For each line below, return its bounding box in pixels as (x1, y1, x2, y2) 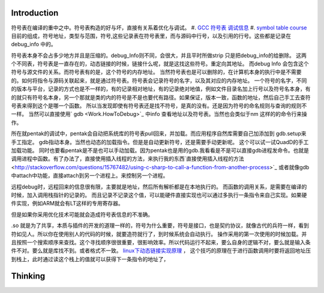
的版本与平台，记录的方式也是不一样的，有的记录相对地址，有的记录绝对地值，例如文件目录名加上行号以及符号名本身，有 (11, 85, 311, 92)
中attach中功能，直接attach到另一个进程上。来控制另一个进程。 (11, 172, 169, 180)
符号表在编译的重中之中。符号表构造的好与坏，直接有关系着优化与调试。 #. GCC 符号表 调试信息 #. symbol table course (11, 24, 307, 31)
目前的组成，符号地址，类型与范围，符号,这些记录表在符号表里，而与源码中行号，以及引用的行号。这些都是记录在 (11, 32, 292, 39)
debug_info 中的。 (11, 41, 56, 48)
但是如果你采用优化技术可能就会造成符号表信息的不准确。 (11, 211, 153, 218)
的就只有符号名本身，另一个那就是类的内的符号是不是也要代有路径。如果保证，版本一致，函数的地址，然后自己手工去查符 (11, 94, 311, 101)
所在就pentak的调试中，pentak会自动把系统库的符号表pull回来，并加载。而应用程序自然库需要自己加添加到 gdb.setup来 (11, 130, 307, 137)
